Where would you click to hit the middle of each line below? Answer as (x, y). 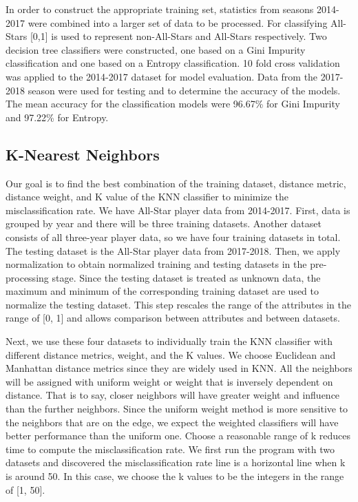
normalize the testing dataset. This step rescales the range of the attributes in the (178, 304)
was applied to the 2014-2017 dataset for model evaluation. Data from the (162, 76)
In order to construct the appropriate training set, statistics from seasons (160, 9)
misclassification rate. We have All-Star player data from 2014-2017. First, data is (178, 210)
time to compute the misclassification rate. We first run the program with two (170, 449)
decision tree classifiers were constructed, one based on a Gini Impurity (156, 49)
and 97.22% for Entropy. (57, 117)
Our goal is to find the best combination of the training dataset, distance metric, (176, 183)
